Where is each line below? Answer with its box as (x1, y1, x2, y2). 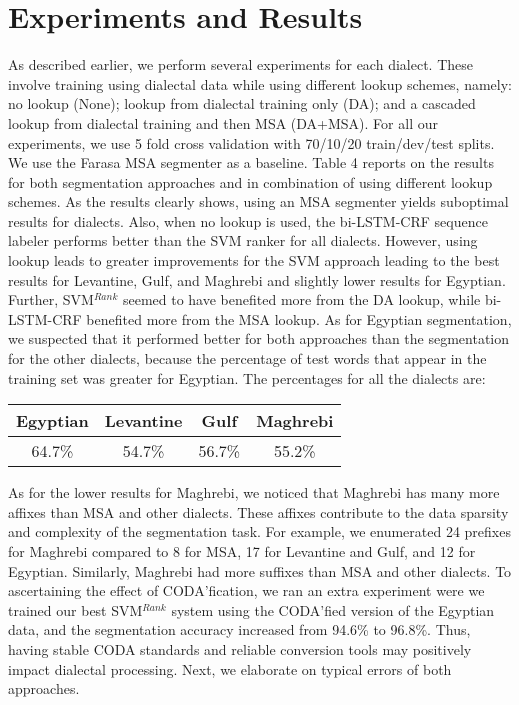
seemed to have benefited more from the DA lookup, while (122, 289, 481, 310)
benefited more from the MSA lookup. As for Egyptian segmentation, (86, 308, 512, 329)
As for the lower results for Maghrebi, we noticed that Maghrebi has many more (8, 482, 500, 503)
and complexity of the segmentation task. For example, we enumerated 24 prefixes (8, 521, 511, 542)
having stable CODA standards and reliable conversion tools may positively (8, 638, 472, 659)
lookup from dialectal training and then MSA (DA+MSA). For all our (8, 112, 438, 133)
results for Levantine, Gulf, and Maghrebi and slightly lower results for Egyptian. (8, 269, 506, 290)
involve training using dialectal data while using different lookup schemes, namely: (8, 73, 513, 94)
